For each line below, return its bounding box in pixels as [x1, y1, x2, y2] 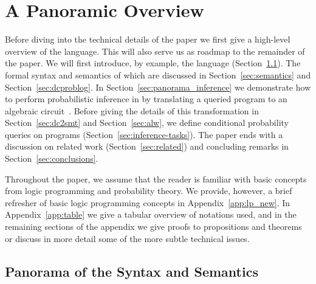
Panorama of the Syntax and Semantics [5, 261, 258, 280]
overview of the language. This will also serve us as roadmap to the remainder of [5, 44, 305, 57]
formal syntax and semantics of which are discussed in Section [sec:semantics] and [5, 68, 311, 81]
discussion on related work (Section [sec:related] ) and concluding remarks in [5, 140, 289, 153]
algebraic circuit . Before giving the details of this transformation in [5, 104, 259, 117]
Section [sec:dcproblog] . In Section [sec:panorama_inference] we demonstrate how [5, 80, 311, 93]
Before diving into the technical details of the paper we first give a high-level [5, 33, 290, 46]
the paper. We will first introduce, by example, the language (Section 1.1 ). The [5, 57, 301, 69]
